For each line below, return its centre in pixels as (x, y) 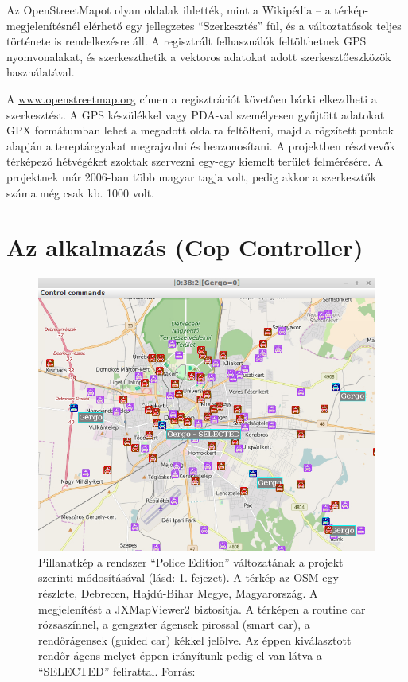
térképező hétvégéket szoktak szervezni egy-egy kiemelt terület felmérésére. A (195, 161)
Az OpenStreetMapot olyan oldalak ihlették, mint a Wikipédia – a (169, 10)
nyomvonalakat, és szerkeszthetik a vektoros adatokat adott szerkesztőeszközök (199, 56)
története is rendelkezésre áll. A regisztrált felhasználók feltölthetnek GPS (187, 41)
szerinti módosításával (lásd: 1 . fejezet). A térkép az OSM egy (188, 577)
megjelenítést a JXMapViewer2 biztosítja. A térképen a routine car (202, 608)
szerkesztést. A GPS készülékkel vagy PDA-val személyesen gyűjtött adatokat (196, 114)
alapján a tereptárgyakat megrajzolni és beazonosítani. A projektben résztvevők (201, 145)
